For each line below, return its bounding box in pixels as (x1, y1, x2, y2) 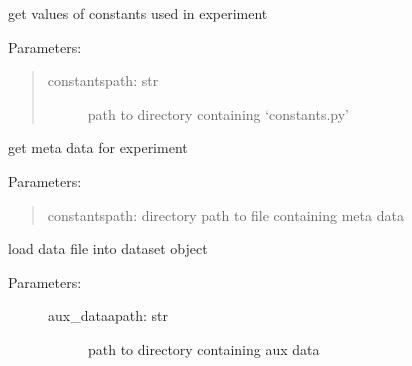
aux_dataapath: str (48, 305, 168, 326)
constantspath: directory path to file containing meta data (47, 204, 404, 225)
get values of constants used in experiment (8, 3, 268, 23)
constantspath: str (47, 70, 159, 91)
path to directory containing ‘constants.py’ (87, 103, 350, 124)
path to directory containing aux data (88, 338, 320, 359)
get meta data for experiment (8, 137, 188, 158)
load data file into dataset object (8, 238, 208, 259)
